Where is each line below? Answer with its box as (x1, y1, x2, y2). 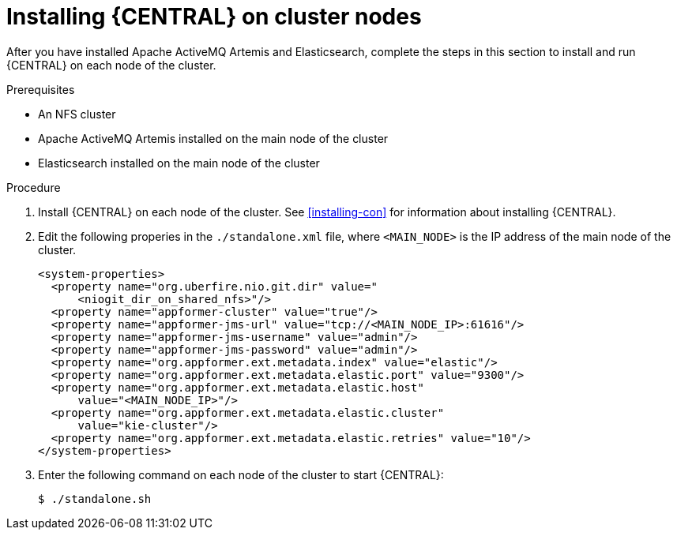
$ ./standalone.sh (38, 492, 152, 505)
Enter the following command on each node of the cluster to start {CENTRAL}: (38, 467, 444, 482)
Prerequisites (6, 82, 75, 96)
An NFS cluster (38, 107, 116, 121)
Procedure (6, 180, 61, 194)
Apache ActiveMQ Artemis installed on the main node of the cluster (38, 131, 389, 145)
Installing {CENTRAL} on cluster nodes (6, 3, 422, 30)
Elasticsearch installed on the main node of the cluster (38, 156, 320, 170)
